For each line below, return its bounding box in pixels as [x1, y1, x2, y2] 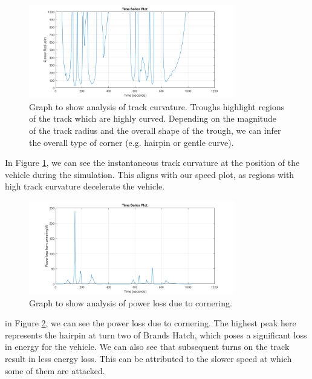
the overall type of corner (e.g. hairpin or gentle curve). [29, 136, 234, 148]
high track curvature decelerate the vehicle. [5, 180, 165, 193]
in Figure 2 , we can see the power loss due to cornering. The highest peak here [5, 317, 296, 329]
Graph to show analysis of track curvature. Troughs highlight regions [29, 100, 285, 113]
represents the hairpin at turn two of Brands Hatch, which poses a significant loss [5, 328, 307, 341]
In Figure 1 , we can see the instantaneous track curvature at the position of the [5, 156, 300, 169]
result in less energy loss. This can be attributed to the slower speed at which [5, 352, 292, 365]
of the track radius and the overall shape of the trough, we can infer [29, 124, 281, 136]
